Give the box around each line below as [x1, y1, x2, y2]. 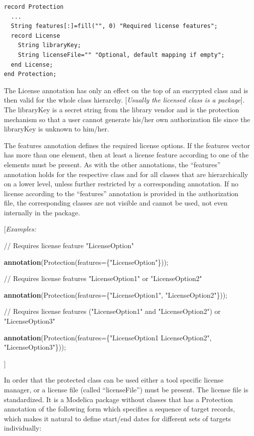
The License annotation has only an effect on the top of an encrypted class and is [4, 85, 249, 95]
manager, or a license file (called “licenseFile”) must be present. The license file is [4, 385, 249, 394]
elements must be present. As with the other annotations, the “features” [4, 159, 221, 169]
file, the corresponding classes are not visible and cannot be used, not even [4, 198, 228, 208]
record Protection [4, 3, 64, 10]
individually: [4, 423, 42, 433]
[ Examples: [4, 224, 36, 234]
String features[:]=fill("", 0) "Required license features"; [11, 23, 218, 30]
